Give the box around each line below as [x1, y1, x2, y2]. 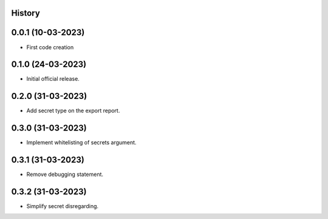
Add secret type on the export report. [26, 107, 120, 115]
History [11, 8, 41, 18]
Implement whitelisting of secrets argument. [26, 139, 137, 146]
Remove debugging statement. [26, 170, 103, 178]
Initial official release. [26, 75, 80, 83]
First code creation [26, 43, 74, 51]
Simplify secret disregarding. [26, 203, 99, 210]
